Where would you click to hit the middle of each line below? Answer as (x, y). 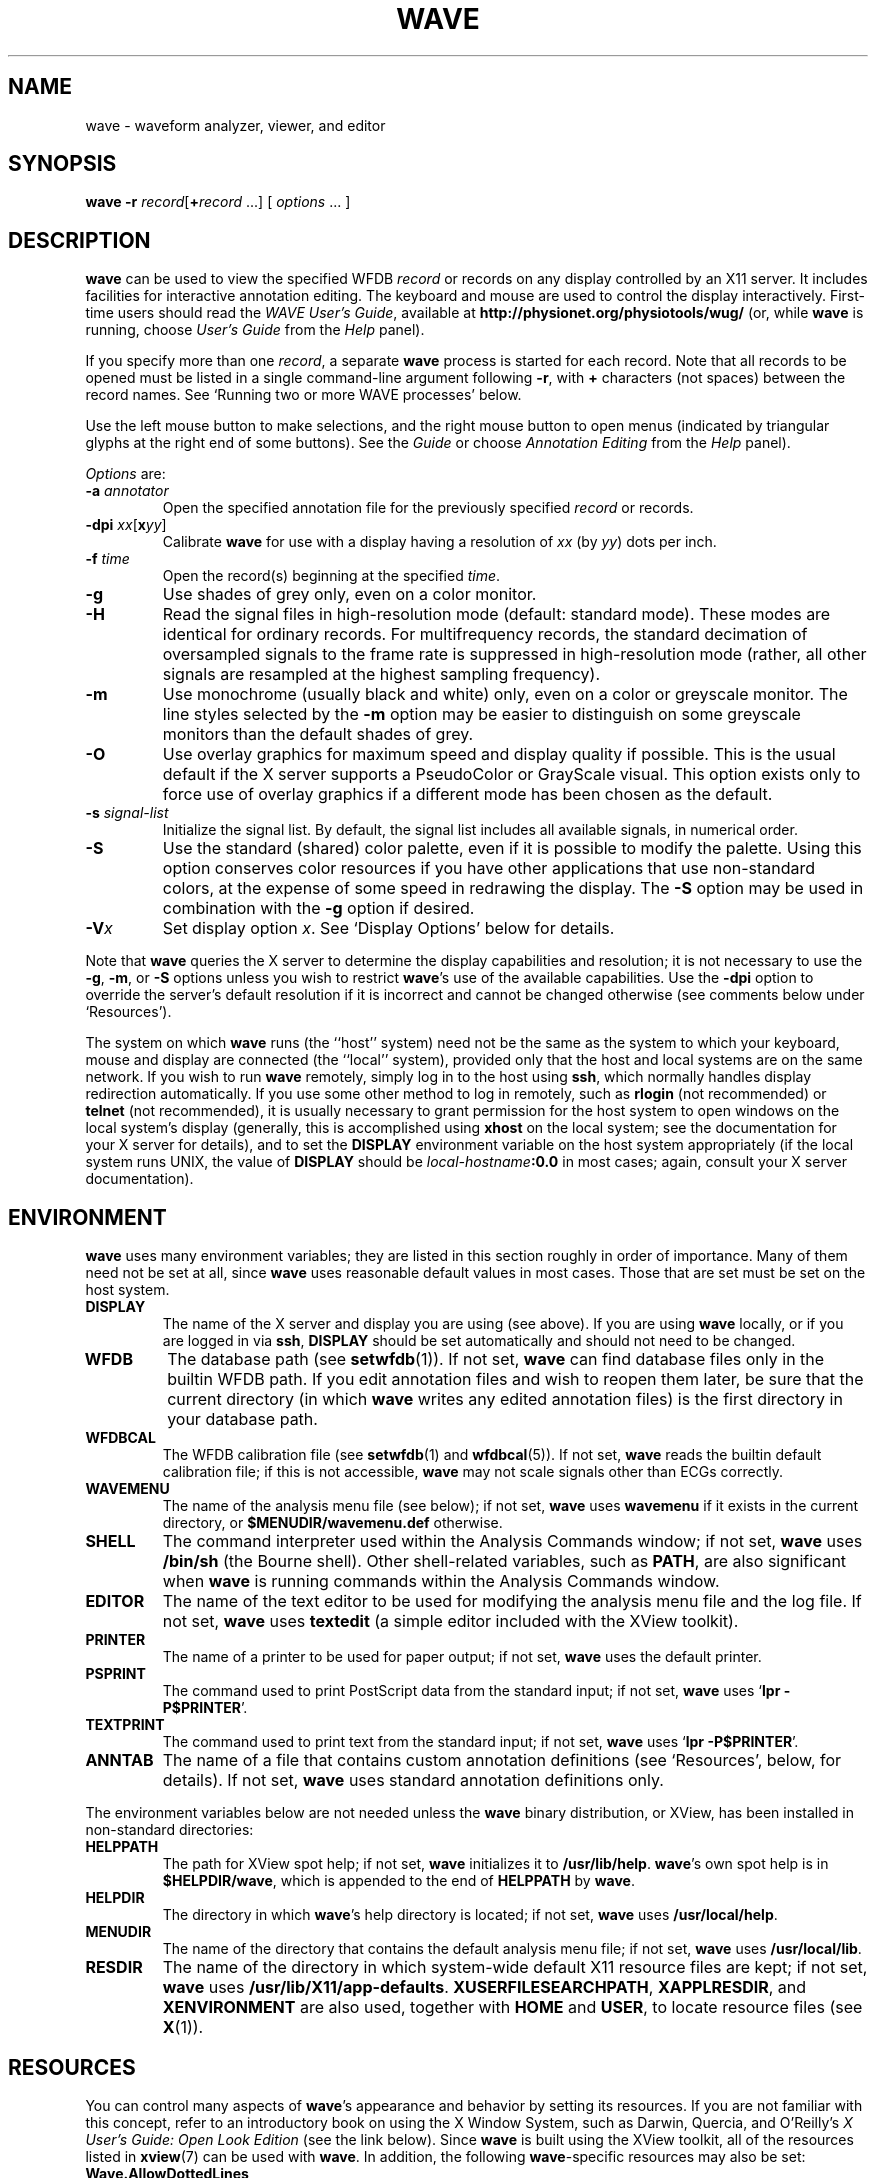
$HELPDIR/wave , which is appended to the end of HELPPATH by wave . (398, 1881)
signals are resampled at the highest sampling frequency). (381, 674)
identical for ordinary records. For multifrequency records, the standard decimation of (485, 634)
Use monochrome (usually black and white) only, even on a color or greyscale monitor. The (505, 694)
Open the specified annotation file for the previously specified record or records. (428, 508)
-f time (107, 559)
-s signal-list (127, 813)
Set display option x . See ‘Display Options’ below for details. (388, 928)
